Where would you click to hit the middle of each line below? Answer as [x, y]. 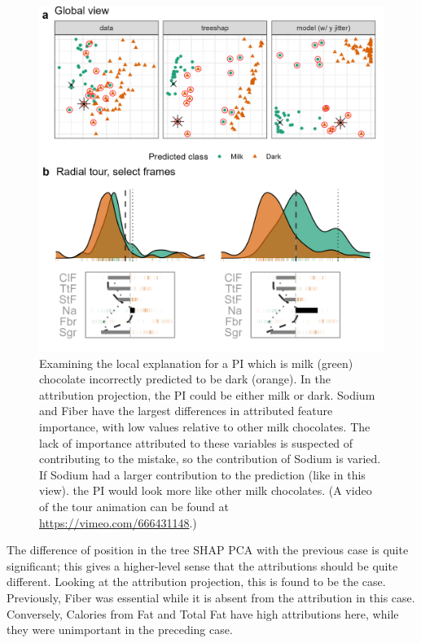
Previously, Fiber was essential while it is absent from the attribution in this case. [211, 597]
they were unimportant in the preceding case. [120, 630]
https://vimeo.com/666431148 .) [118, 522]
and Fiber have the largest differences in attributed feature [186, 411]
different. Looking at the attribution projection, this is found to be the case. [196, 582]
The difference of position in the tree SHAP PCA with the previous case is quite [208, 550]
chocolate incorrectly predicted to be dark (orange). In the [185, 379]
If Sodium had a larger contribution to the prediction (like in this [202, 474]
